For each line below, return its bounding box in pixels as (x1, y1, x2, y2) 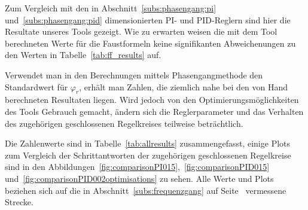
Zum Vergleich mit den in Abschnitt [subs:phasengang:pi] (5, 2, 216, 14)
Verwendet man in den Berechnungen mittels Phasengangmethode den (5, 68, 263, 81)
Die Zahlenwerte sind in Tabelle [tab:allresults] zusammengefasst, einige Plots (5, 137, 291, 150)
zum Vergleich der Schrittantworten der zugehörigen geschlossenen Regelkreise (5, 148, 291, 161)
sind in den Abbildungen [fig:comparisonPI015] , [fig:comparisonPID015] (5, 160, 270, 173)
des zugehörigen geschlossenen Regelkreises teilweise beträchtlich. (5, 117, 243, 129)
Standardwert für (5, 80, 68, 93)
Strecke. (5, 196, 33, 208)
